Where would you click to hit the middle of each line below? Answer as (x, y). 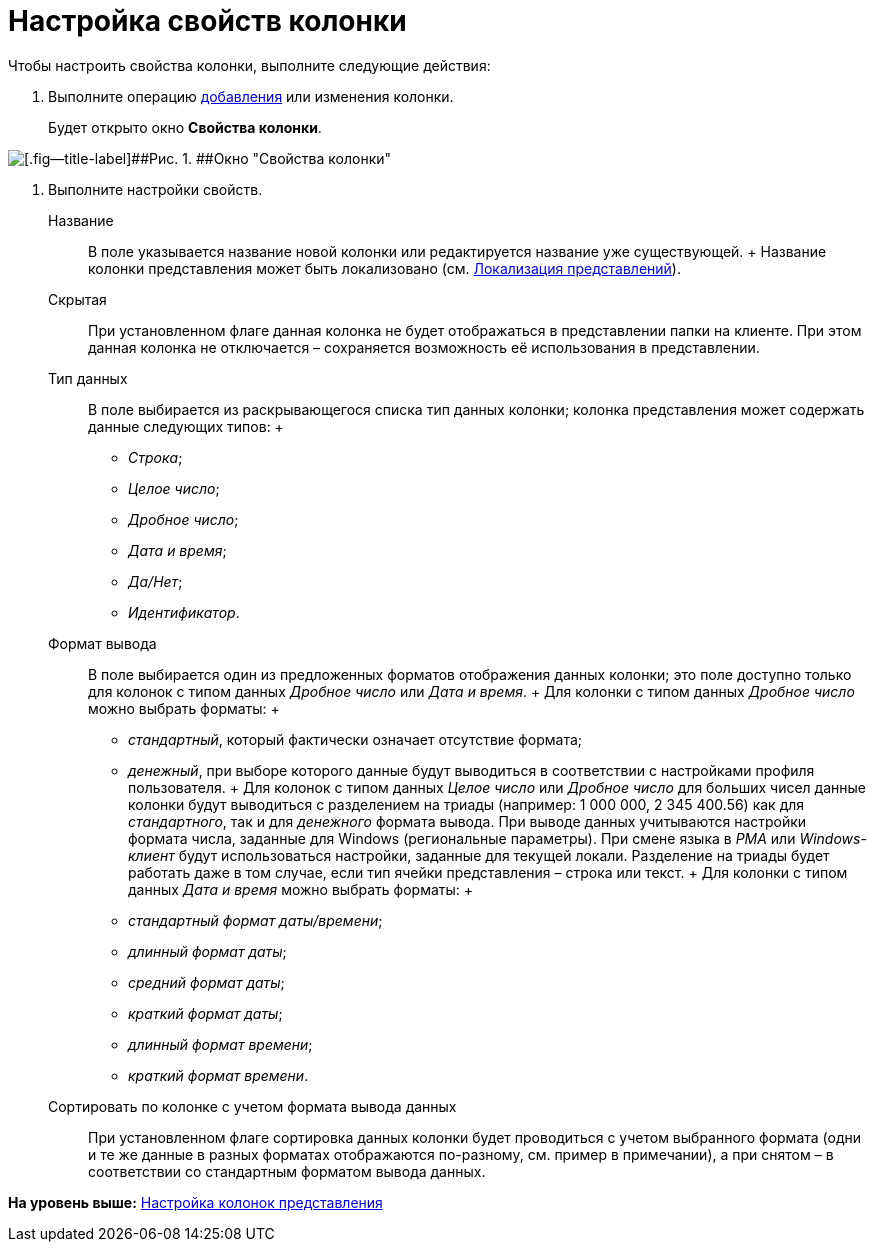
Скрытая (77, 299)
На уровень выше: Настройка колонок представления (195, 1202)
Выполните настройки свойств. (155, 189)
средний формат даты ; (206, 982)
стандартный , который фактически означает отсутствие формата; (355, 739)
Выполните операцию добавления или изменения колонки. (251, 96)
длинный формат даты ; (207, 951)
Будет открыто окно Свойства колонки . (185, 127)
